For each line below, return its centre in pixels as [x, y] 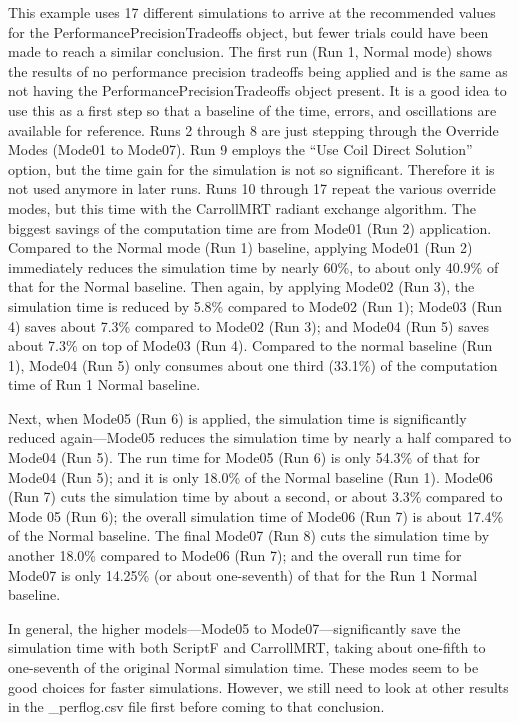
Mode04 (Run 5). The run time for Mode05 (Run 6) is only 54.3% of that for [244, 457]
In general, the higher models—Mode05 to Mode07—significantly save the [234, 627]
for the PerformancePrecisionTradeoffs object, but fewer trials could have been [248, 31]
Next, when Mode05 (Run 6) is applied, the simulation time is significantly [237, 417]
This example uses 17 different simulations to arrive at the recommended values [252, 12]
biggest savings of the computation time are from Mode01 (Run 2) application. [250, 227]
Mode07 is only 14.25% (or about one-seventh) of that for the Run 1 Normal [243, 574]
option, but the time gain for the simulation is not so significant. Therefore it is [251, 168]
